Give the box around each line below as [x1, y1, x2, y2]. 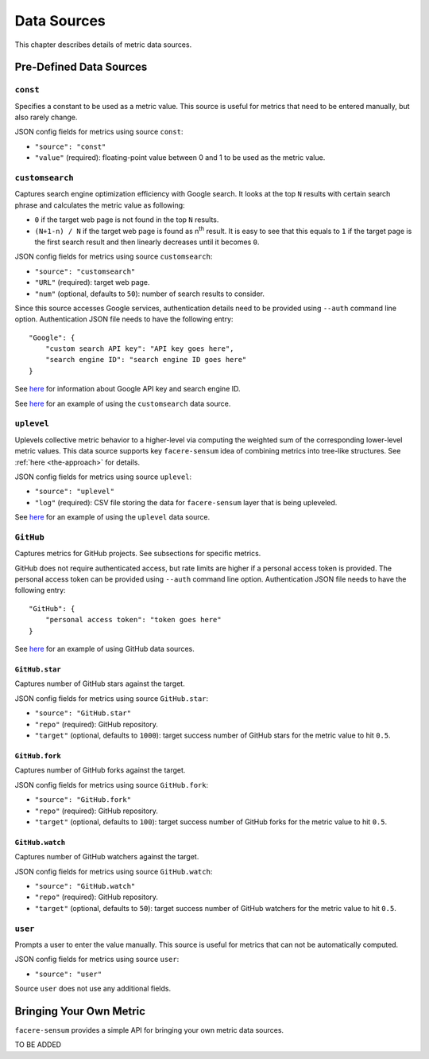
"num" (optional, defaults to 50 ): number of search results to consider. [34, 289, 265, 298]
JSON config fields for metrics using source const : [14, 127, 184, 137]
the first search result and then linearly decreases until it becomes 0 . [34, 237, 260, 247]
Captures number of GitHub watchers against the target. [14, 852, 199, 862]
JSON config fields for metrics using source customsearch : [14, 251, 213, 262]
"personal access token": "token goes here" [44, 615, 222, 625]
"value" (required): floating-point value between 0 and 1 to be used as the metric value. [34, 153, 326, 162]
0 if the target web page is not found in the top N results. [34, 215, 219, 224]
